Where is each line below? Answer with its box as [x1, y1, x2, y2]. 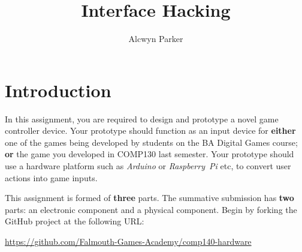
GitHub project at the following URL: [5, 215, 144, 227]
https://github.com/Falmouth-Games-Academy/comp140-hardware [5, 235, 252, 247]
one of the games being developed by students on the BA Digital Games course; [5, 136, 298, 148]
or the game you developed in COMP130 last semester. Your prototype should [5, 148, 294, 160]
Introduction [5, 77, 111, 102]
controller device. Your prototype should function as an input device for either [5, 124, 296, 137]
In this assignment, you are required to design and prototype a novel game [5, 112, 279, 125]
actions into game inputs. [5, 171, 98, 184]
